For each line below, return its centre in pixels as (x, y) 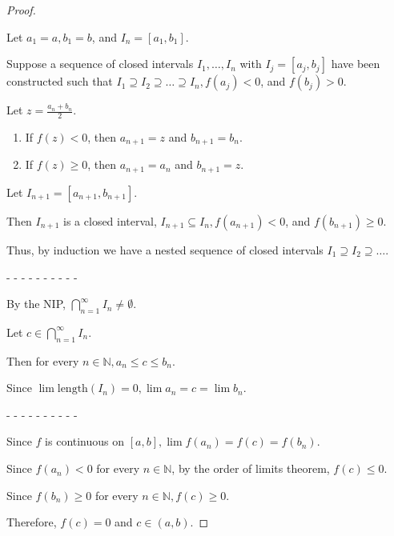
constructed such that (60, 81)
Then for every (43, 360)
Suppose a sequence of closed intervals (100, 64)
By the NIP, (36, 304)
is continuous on (85, 441)
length (72, 389)
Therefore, (32, 522)
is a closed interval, (110, 220)
